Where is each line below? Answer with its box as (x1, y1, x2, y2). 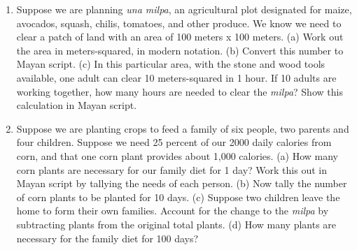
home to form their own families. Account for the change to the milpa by (16, 203, 329, 218)
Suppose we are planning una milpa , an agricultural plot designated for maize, (16, 2, 352, 16)
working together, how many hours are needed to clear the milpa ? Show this (16, 84, 343, 98)
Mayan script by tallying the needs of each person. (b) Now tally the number (16, 176, 347, 191)
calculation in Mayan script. (16, 98, 137, 112)
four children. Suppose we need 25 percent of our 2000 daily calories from (16, 135, 332, 149)
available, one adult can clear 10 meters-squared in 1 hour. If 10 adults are (16, 70, 337, 84)
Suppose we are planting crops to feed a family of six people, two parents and (16, 121, 349, 135)
